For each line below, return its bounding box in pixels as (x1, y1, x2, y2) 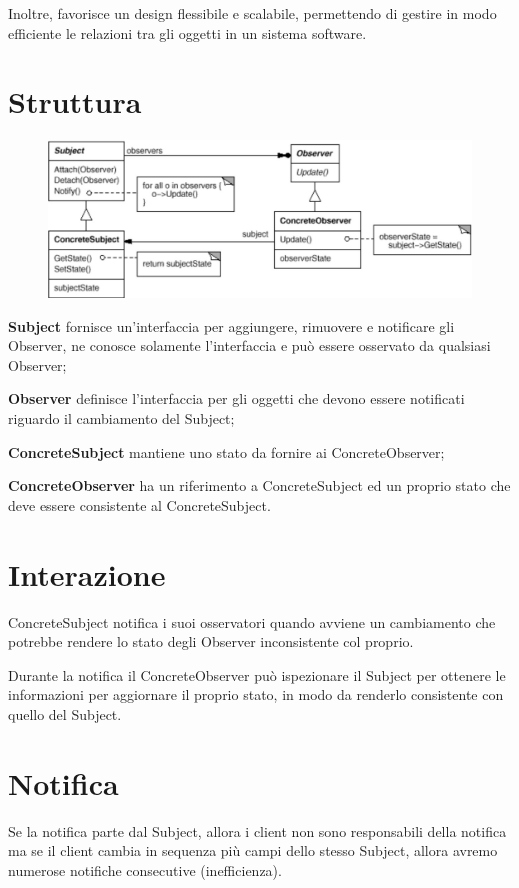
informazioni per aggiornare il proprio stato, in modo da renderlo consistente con (8, 684, 504, 705)
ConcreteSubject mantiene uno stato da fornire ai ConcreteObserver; (8, 441, 445, 462)
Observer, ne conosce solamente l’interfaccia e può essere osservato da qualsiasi (8, 335, 491, 356)
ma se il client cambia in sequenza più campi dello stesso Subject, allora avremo (8, 840, 498, 861)
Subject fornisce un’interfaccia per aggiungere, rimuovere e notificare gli (8, 315, 455, 336)
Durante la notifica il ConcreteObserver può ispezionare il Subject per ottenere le (8, 664, 506, 685)
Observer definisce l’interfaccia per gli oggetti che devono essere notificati (8, 388, 465, 409)
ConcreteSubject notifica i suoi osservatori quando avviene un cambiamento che (8, 611, 496, 632)
